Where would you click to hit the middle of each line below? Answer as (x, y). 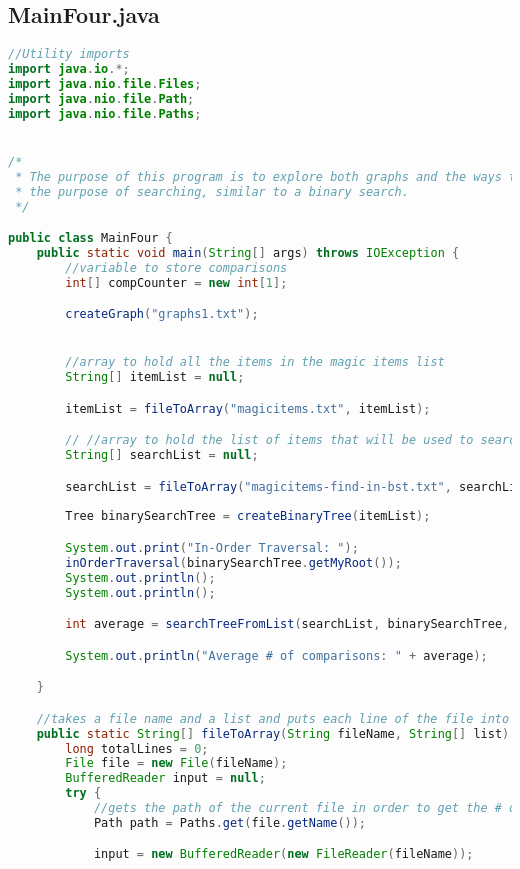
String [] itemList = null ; (155, 377)
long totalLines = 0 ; (137, 748)
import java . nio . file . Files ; (105, 83)
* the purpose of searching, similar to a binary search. (212, 191)
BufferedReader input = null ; (165, 778)
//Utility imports (69, 54)
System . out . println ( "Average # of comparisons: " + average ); (276, 655)
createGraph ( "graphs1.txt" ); (162, 314)
